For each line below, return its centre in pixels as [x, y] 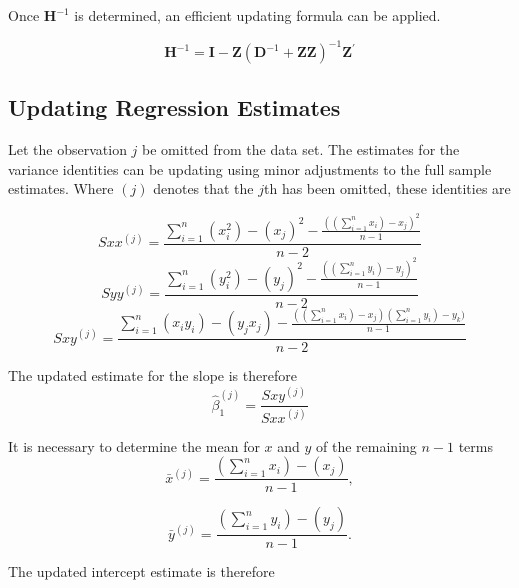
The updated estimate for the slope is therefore [152, 375]
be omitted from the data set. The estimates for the [301, 149]
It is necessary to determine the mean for [134, 445]
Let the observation [67, 149]
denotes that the [203, 188]
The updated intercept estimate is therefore [141, 571]
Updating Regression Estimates [174, 107]
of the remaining [366, 445]
